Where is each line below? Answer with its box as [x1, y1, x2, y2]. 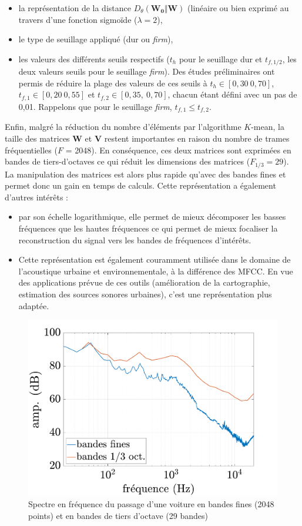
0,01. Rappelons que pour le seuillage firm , [18, 100, 172, 112]
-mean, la [251, 120, 284, 133]
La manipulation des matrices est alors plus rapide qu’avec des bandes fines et [5, 167, 286, 180]
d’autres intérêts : [5, 190, 68, 203]
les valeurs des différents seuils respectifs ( [18, 52, 170, 65]
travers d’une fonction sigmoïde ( [18, 13, 137, 25]
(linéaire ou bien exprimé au [187, 2, 289, 14]
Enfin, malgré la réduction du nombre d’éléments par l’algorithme [5, 120, 241, 133]
